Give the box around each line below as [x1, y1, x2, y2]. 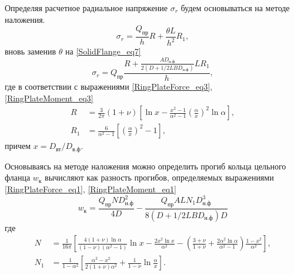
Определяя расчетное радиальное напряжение [5, 2, 168, 13]
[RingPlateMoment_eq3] [5, 91, 93, 104]
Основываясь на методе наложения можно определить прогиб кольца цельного [5, 159, 286, 172]
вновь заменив [5, 45, 56, 57]
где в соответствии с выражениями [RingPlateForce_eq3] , [5, 80, 213, 93]
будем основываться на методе [181, 2, 290, 13]
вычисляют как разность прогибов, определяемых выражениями [45, 171, 274, 184]
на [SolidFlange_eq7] [65, 45, 141, 57]
